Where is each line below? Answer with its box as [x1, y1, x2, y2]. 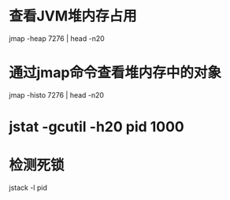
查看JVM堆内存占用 [9, 7, 137, 25]
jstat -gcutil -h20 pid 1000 [9, 118, 184, 136]
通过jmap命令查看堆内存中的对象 [9, 64, 222, 82]
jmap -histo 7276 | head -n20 [9, 90, 105, 99]
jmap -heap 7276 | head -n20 [9, 33, 105, 43]
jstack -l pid [9, 183, 48, 192]
